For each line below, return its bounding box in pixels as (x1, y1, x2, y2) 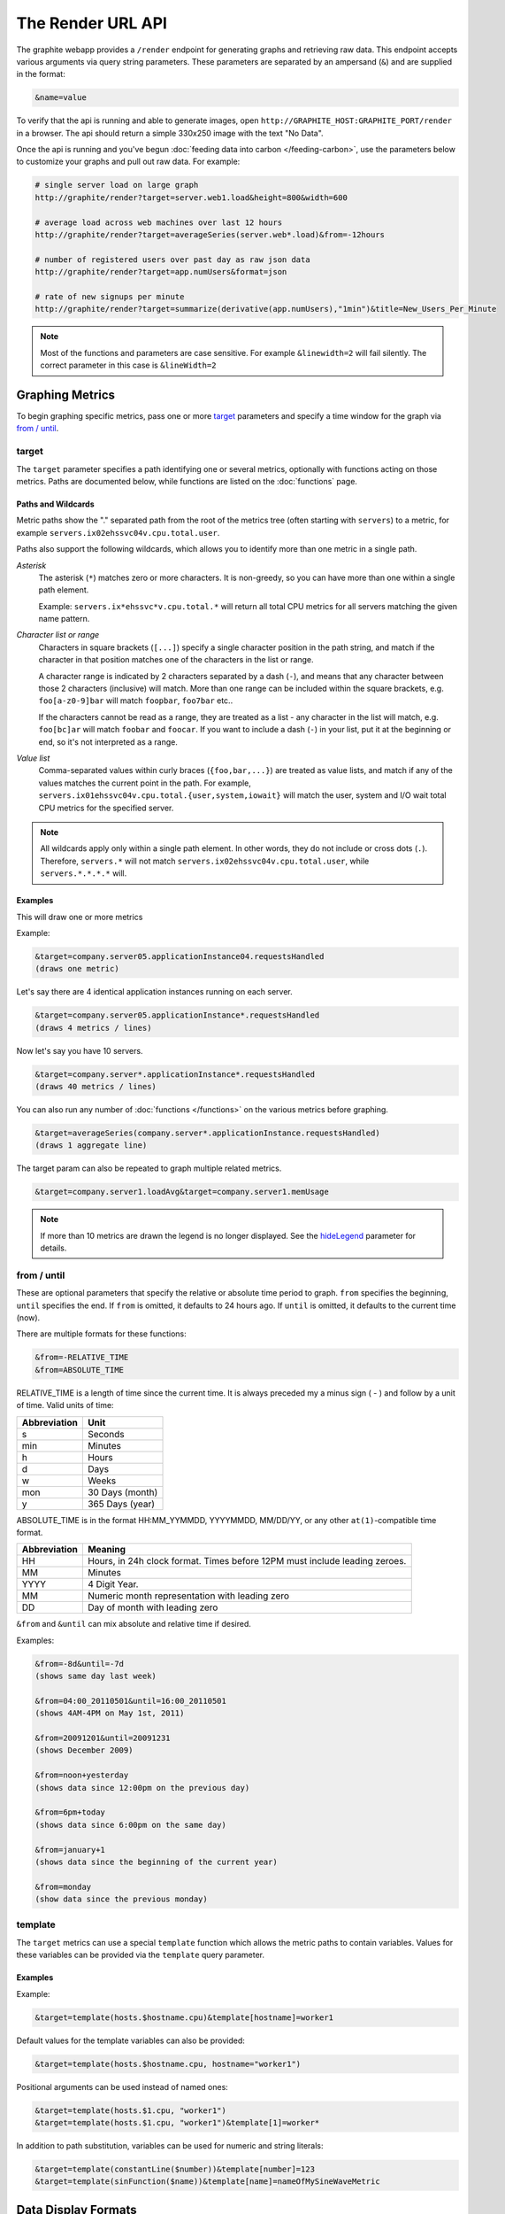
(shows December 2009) (34, 1746, 134, 1755)
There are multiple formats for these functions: (16, 1328, 187, 1339)
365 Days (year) (87, 1498, 155, 1510)
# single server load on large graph (34, 180, 199, 190)
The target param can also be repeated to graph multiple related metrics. (16, 1163, 282, 1173)
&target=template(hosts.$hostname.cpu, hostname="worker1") (34, 2059, 302, 2069)
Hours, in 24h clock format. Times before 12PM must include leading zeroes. (87, 1555, 407, 1568)
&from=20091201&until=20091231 (34, 1733, 172, 1744)
